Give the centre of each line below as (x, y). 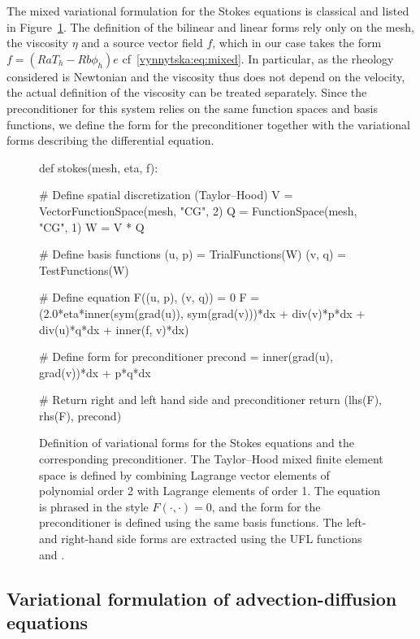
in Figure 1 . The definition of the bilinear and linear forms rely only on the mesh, (210, 26)
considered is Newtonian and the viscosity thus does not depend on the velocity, (206, 76)
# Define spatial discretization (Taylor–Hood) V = (166, 195)
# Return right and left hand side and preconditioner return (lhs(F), (211, 400)
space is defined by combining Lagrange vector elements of (184, 474)
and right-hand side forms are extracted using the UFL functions (201, 539)
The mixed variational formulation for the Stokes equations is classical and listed (208, 11)
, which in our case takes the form (297, 43)
